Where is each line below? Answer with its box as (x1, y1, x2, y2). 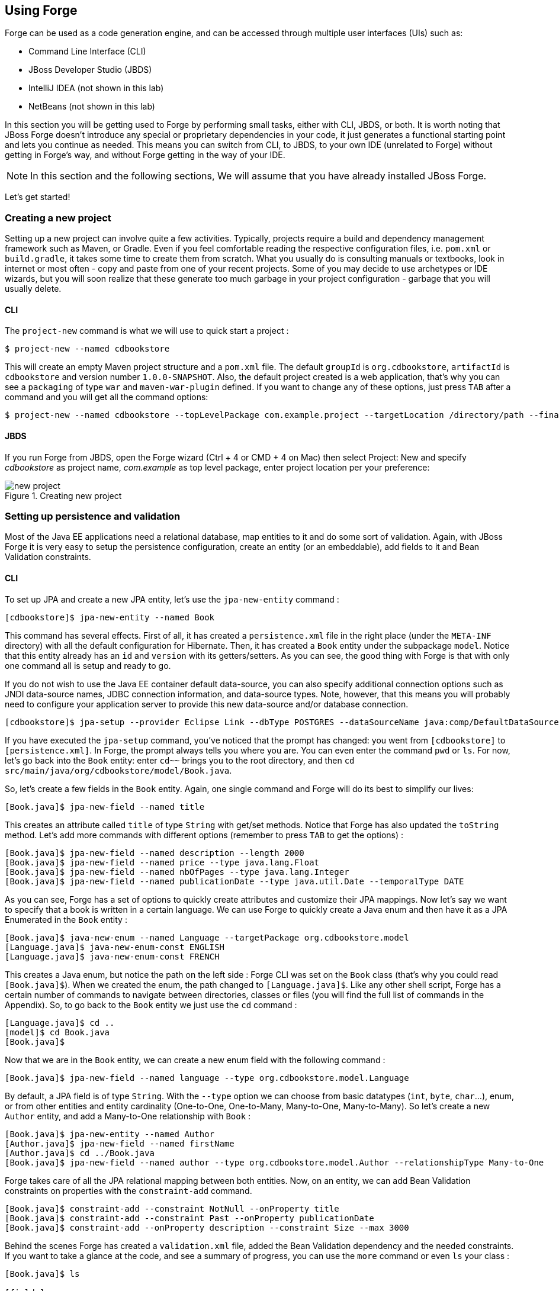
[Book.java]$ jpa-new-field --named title (5, 801, 205, 812)
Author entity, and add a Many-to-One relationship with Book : (5, 1110, 251, 1121)
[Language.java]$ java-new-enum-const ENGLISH (5, 942, 224, 952)
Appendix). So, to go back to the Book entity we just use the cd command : (5, 999, 297, 1010)
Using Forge (5, 3, 78, 18)
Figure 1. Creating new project (5, 490, 122, 501)
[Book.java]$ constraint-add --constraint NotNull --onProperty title (5, 1203, 339, 1213)
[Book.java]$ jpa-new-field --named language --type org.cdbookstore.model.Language (5, 1073, 409, 1083)
